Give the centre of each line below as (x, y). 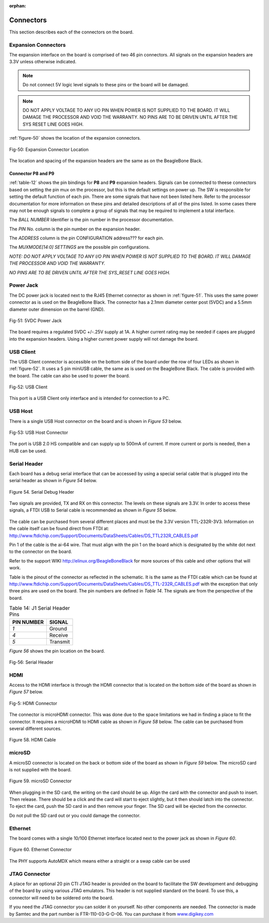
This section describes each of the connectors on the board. (71, 32)
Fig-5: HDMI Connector (33, 703)
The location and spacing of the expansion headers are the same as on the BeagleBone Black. (106, 161)
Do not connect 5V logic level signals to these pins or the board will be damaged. (106, 85)
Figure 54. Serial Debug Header (42, 492)
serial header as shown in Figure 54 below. (53, 481)
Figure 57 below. (26, 692)
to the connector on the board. (41, 552)
